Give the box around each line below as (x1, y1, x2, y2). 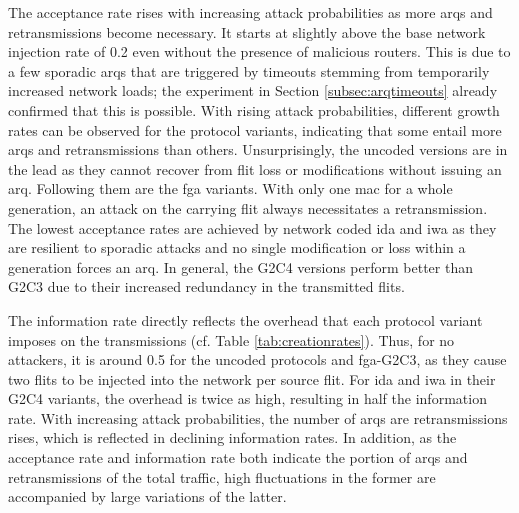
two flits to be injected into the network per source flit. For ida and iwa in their (8, 368, 496, 389)
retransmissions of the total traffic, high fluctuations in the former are (8, 466, 436, 487)
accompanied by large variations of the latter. (8, 486, 287, 507)
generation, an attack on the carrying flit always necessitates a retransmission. (8, 197, 488, 218)
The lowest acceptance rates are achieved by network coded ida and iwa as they (8, 217, 497, 238)
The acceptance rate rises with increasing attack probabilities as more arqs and (8, 2, 493, 22)
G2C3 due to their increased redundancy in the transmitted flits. (8, 276, 405, 297)
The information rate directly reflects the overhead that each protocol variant (8, 309, 483, 330)
